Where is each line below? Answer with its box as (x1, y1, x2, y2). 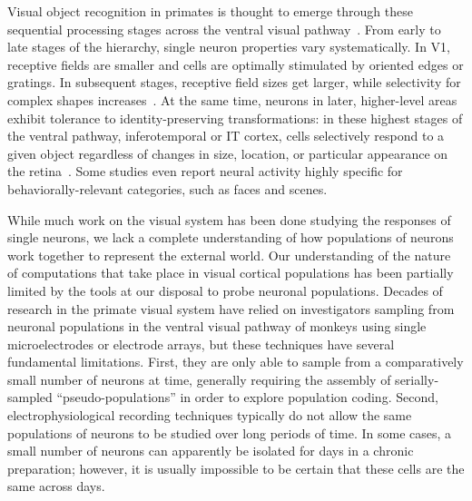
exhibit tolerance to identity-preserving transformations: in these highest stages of (7, 108, 463, 127)
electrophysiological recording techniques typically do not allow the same (7, 406, 412, 425)
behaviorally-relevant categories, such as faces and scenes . (7, 179, 328, 198)
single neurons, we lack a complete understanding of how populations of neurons (7, 228, 454, 247)
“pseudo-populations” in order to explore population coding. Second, (56, 388, 438, 407)
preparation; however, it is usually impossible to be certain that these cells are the (7, 458, 465, 477)
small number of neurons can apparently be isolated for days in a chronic (7, 441, 414, 460)
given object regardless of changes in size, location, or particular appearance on (7, 143, 448, 162)
